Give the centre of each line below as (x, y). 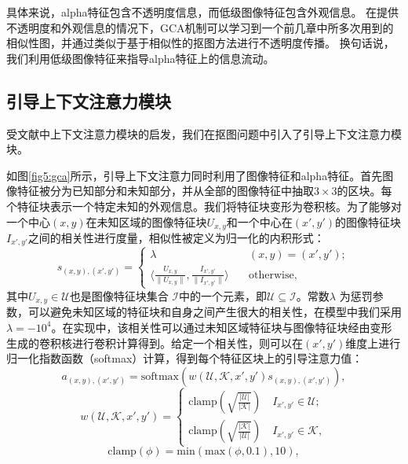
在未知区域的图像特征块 (146, 221)
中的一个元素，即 (223, 295)
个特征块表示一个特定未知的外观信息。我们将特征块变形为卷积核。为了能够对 (204, 206)
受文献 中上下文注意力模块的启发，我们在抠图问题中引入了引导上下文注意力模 (204, 133)
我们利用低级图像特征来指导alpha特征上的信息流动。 (140, 58)
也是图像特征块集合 (119, 295)
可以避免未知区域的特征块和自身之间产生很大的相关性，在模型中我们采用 (215, 312)
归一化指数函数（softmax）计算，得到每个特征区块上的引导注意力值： (185, 358)
